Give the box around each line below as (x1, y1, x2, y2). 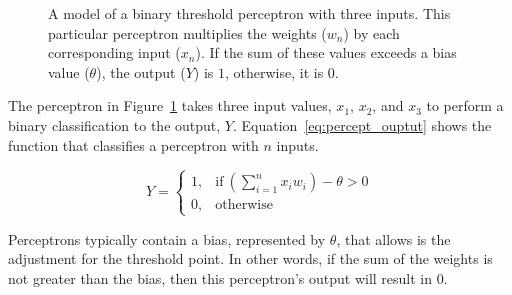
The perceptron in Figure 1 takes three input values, (8, 95, 332, 116)
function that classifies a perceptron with (8, 134, 259, 155)
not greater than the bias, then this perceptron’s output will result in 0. (8, 267, 448, 288)
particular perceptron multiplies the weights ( (48, 22, 327, 43)
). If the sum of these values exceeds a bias (195, 42, 457, 63)
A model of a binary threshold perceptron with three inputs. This (48, 3, 451, 23)
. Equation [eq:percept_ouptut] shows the (232, 114, 492, 135)
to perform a (426, 95, 504, 116)
